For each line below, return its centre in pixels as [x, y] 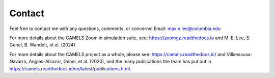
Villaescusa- [240, 54]
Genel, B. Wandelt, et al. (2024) [43, 45]
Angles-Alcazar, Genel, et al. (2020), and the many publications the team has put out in [120, 62]
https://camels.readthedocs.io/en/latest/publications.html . [71, 68]
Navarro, [19, 62]
